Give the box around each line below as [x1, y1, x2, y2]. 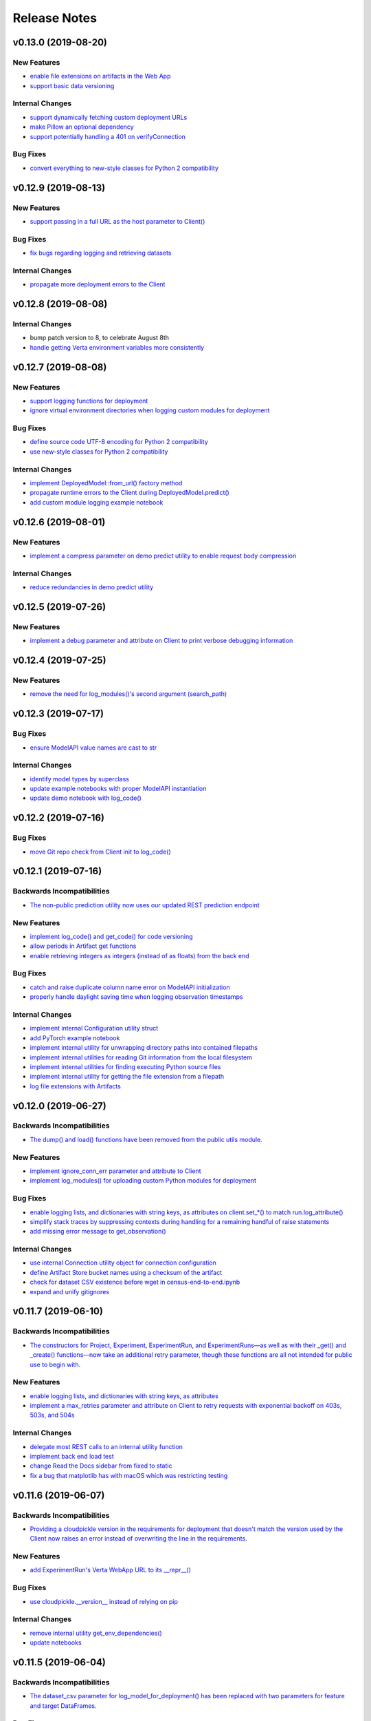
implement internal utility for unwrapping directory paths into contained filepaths [30, 1044, 258, 1052]
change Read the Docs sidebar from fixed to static [30, 1461, 172, 1470]
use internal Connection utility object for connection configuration [30, 1258, 216, 1267]
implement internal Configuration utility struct [30, 1024, 159, 1033]
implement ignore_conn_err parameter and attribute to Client [30, 1167, 201, 1175]
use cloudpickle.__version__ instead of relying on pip [30, 1597, 179, 1605]
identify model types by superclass [30, 774, 130, 783]
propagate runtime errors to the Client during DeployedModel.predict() [30, 489, 229, 497]
